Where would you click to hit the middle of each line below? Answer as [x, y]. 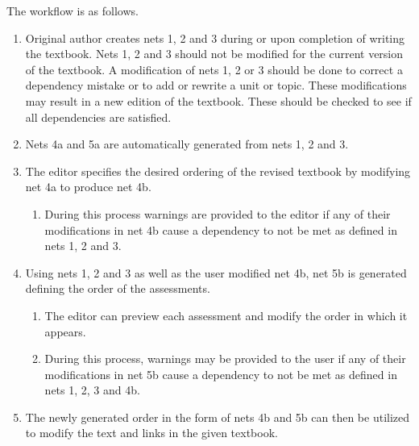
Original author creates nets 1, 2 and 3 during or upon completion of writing [215, 38]
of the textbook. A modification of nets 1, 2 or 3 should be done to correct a [214, 69]
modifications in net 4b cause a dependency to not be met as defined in [221, 229]
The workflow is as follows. [73, 10]
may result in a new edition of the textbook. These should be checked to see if [218, 100]
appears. [65, 331]
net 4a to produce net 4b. [88, 187]
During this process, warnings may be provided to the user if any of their [225, 358]
